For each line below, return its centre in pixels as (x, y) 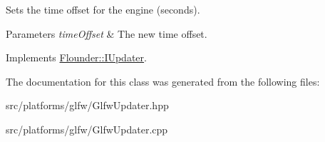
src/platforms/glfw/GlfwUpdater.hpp (87, 105)
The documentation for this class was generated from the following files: (163, 81)
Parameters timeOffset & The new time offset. (107, 33)
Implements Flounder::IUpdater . (76, 57)
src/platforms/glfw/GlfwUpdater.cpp (87, 129)
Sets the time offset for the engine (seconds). (103, 9)
